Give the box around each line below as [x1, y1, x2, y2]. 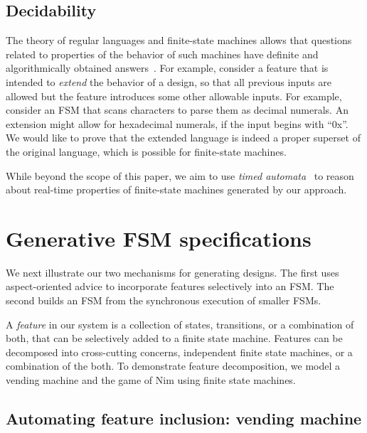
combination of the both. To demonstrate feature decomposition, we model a [6, 358, 341, 373]
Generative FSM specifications [6, 223, 312, 252]
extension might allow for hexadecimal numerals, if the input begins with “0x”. [6, 116, 349, 131]
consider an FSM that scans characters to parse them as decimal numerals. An [6, 102, 349, 117]
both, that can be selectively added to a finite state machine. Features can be [6, 331, 343, 346]
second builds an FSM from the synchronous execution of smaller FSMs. [6, 293, 321, 308]
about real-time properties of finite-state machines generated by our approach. [6, 182, 347, 197]
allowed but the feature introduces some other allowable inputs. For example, [6, 88, 342, 103]
